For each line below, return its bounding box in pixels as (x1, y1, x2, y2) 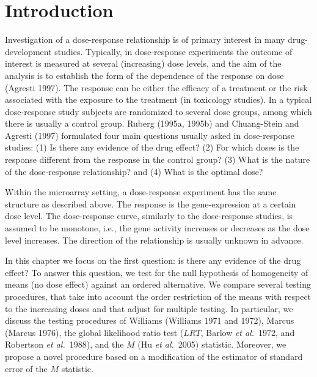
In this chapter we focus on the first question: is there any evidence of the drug (5, 254, 301, 267)
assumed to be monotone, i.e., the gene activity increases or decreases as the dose (5, 222, 310, 234)
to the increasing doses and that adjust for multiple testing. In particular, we (5, 302, 293, 315)
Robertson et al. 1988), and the (5, 338, 124, 351)
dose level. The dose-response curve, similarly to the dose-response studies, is (5, 209, 293, 222)
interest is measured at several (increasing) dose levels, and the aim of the (5, 57, 282, 70)
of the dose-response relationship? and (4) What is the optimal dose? (5, 165, 263, 177)
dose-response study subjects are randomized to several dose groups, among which (5, 105, 312, 118)
